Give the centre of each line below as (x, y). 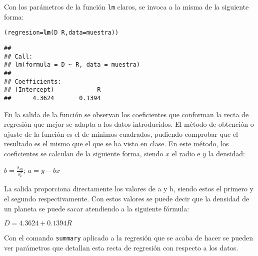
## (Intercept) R (52, 90)
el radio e (186, 153)
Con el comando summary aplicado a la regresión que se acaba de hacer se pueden (129, 238)
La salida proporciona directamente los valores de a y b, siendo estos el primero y (129, 189)
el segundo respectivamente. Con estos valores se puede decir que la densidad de (127, 198)
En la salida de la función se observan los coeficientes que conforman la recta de (126, 114)
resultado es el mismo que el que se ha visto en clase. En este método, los (116, 144)
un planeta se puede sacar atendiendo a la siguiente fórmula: (97, 208)
